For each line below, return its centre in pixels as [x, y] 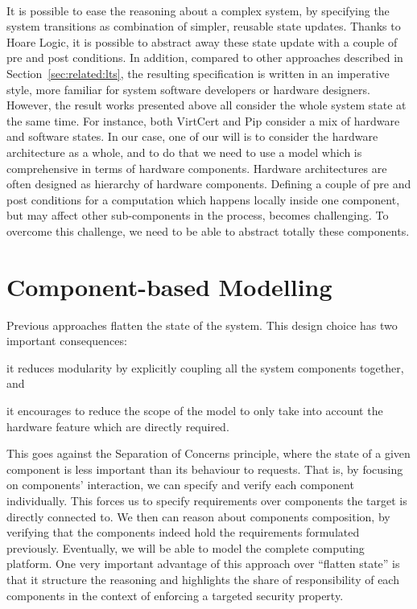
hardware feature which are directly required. [118, 426]
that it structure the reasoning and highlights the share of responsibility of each [203, 579]
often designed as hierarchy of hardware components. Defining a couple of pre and [209, 184]
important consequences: [67, 341]
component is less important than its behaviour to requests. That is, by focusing [205, 469]
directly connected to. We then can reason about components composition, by [198, 516]
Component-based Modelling [169, 286]
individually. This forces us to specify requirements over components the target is [207, 500]
